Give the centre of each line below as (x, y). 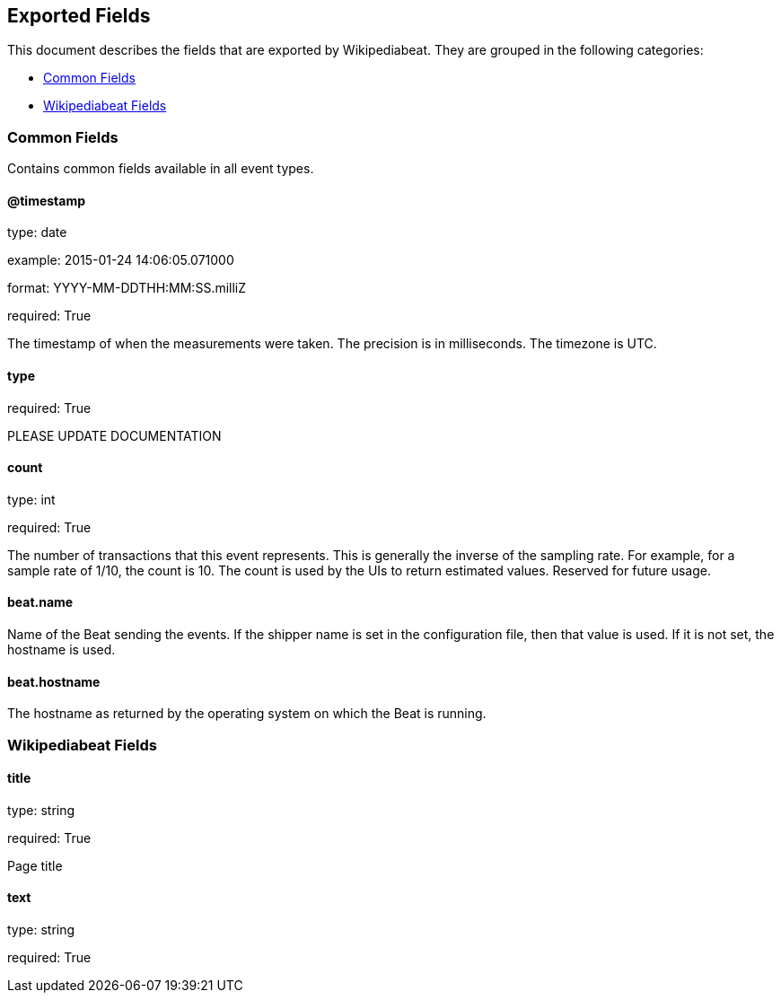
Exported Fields (79, 16)
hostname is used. (61, 650)
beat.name (40, 602)
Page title (35, 865)
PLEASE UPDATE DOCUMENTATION (114, 435)
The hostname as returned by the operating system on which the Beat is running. (247, 714)
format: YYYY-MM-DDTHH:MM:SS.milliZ (127, 288)
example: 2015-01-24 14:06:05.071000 (121, 260)
